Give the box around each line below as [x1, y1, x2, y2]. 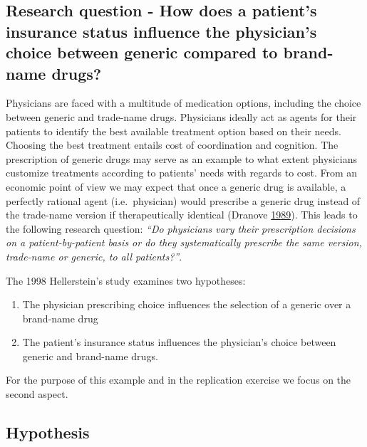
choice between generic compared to [6, 41, 278, 63]
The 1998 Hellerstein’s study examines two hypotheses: [6, 273, 246, 288]
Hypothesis [6, 421, 90, 443]
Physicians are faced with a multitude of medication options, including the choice [6, 95, 361, 110]
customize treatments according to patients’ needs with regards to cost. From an [6, 165, 358, 180]
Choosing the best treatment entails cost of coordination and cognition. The [6, 137, 338, 152]
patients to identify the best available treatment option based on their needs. [6, 123, 341, 138]
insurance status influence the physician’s [6, 20, 317, 42]
